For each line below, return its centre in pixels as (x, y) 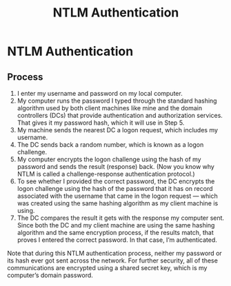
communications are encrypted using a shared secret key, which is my (107, 268)
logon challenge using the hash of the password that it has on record (115, 188)
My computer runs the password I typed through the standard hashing (117, 101)
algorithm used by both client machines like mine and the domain (110, 108)
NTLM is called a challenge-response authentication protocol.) (106, 174)
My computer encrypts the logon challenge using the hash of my (109, 159)
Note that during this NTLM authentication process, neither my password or (114, 253)
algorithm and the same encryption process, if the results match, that (115, 233)
